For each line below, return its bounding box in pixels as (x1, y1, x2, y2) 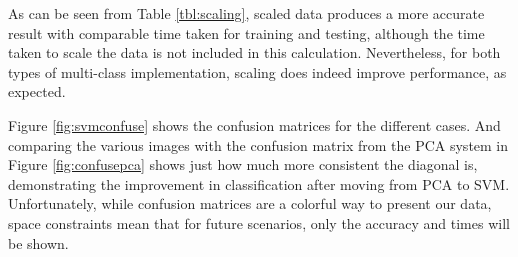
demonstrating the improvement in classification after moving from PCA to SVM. (8, 173, 510, 194)
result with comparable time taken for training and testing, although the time (8, 22, 485, 43)
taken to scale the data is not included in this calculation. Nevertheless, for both (8, 42, 501, 63)
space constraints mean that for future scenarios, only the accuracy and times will (8, 212, 510, 233)
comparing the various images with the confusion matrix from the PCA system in (8, 134, 509, 155)
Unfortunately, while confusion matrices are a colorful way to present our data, (8, 193, 492, 214)
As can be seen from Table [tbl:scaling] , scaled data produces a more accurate (8, 3, 485, 23)
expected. (8, 81, 66, 102)
